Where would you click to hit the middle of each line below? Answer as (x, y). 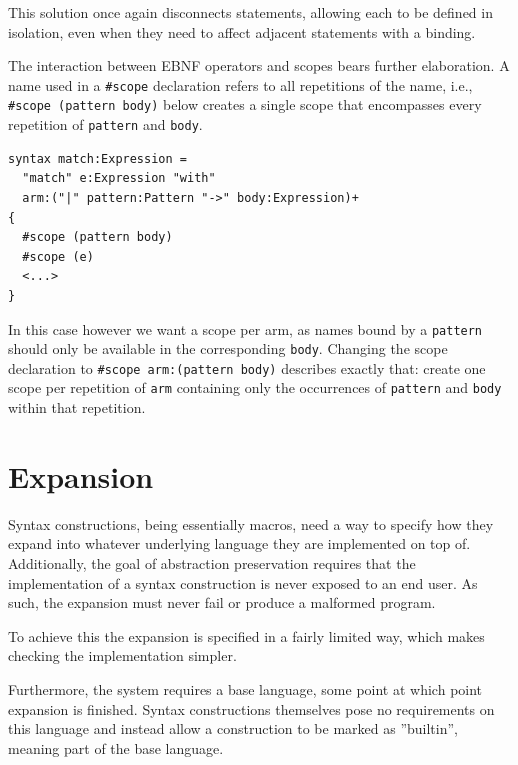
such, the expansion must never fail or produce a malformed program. (222, 602)
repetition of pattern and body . (105, 124)
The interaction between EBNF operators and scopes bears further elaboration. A (259, 65)
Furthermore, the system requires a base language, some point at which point (245, 689)
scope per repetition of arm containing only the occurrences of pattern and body (255, 387)
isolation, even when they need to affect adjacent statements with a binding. (242, 31)
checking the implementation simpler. (122, 655)
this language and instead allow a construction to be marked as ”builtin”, (233, 728)
